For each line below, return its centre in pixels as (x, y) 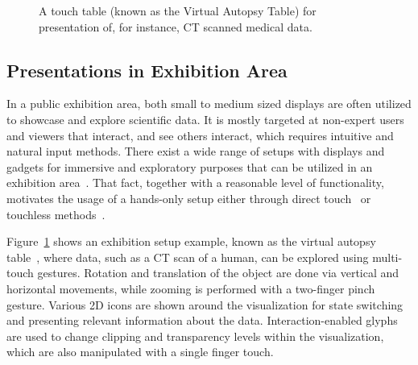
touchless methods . (56, 214)
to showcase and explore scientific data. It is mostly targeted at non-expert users (205, 119)
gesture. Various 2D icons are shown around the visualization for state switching (205, 304)
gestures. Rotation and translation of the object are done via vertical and (218, 273)
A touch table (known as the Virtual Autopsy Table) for (178, 10)
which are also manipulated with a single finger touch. (140, 352)
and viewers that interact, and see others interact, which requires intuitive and (200, 135)
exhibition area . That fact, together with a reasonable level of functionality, (195, 182)
